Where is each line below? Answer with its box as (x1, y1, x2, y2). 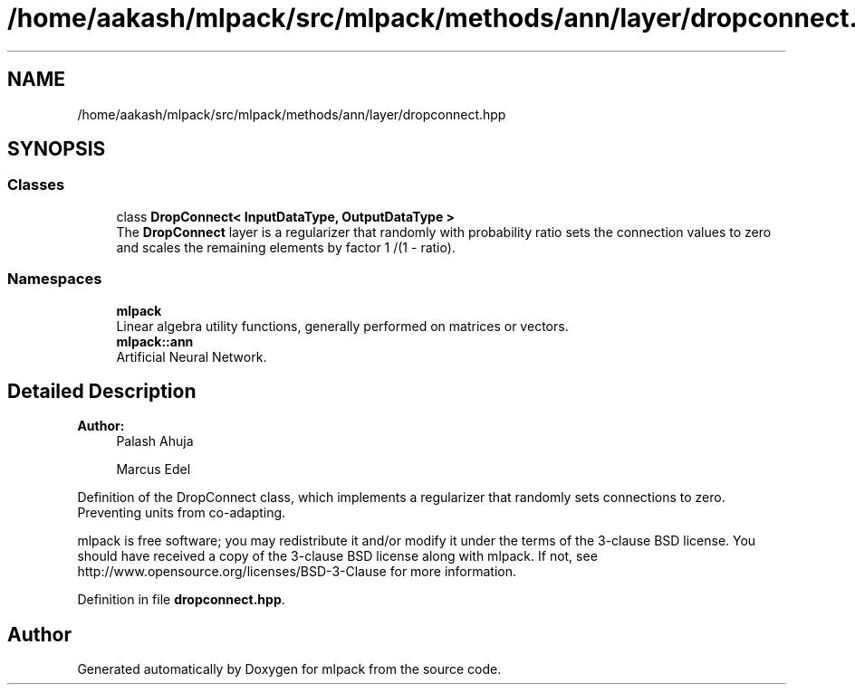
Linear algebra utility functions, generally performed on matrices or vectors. (116, 318, 569, 334)
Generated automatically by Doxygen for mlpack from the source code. (77, 661, 502, 678)
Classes (7, 175, 65, 194)
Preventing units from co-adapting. (77, 505, 286, 521)
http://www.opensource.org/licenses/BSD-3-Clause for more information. (77, 564, 516, 580)
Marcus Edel (116, 461, 191, 478)
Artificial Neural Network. (116, 348, 267, 365)
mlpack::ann (116, 333, 194, 349)
